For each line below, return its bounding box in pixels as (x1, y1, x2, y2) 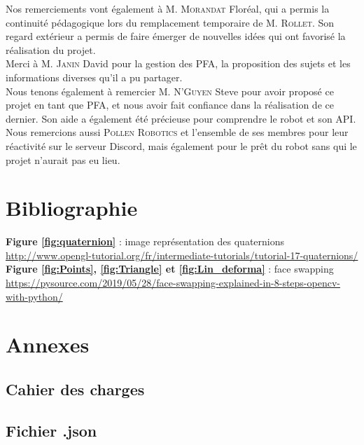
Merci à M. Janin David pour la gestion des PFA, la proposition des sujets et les (6, 56, 351, 71)
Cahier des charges (6, 378, 145, 399)
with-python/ (6, 289, 63, 303)
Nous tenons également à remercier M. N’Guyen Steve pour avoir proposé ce (6, 83, 334, 98)
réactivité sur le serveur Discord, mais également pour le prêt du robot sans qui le (6, 138, 357, 153)
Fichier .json (6, 419, 97, 441)
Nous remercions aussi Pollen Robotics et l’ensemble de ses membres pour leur (6, 125, 349, 139)
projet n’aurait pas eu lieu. (6, 152, 120, 167)
